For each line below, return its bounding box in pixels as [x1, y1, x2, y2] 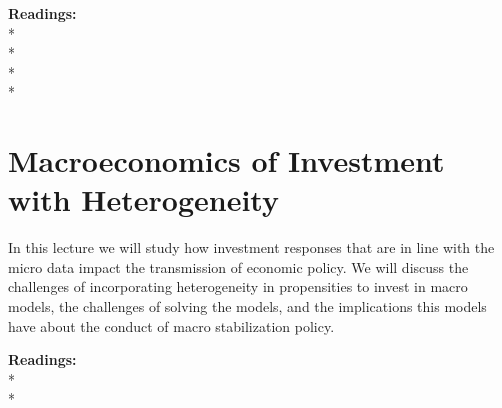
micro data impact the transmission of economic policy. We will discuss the [8, 256, 469, 277]
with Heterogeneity [8, 179, 279, 220]
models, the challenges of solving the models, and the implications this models [8, 296, 487, 317]
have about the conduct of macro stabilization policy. [8, 315, 335, 336]
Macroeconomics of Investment [8, 140, 445, 181]
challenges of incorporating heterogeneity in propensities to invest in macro [8, 276, 468, 297]
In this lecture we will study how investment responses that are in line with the [8, 237, 495, 258]
